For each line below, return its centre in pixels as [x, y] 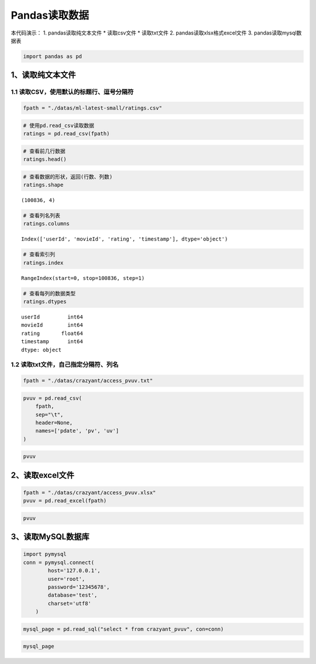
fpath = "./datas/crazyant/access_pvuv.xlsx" [90, 492]
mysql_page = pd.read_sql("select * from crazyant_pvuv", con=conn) [123, 629]
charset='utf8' [70, 603]
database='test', [73, 595]
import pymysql [45, 554]
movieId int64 [52, 325]
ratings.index [43, 263]
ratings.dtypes [45, 302]
